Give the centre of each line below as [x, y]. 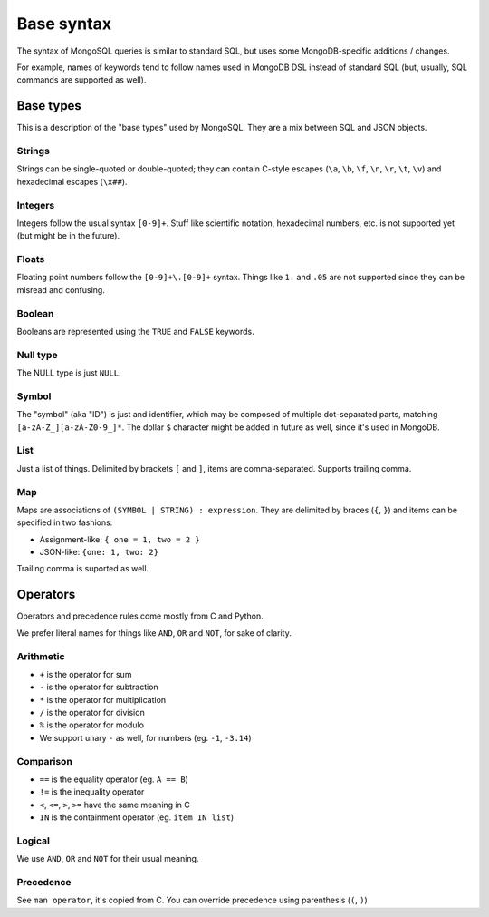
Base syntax [64, 24]
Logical [33, 841]
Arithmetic [41, 656]
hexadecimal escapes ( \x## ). [72, 181]
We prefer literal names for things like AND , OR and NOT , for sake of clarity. [154, 633]
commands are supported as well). [81, 80]
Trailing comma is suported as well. [83, 569]
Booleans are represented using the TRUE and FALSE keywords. [135, 331]
